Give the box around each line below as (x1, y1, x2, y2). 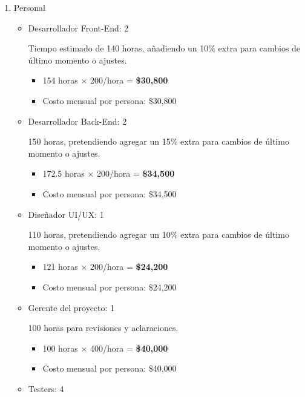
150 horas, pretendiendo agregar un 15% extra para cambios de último (28, 135, 289, 148)
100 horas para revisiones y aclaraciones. (28, 321, 179, 334)
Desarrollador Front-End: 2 (28, 21, 129, 34)
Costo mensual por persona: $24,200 (42, 280, 177, 293)
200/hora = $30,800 (90, 74, 168, 87)
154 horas (42, 74, 78, 87)
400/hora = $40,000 (90, 341, 168, 354)
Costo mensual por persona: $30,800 (42, 94, 177, 107)
